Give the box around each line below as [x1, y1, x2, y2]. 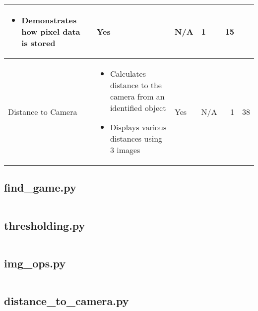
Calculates [110, 68, 146, 79]
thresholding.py [4, 217, 85, 233]
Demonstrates [21, 14, 77, 26]
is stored [21, 37, 56, 49]
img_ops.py [4, 255, 66, 270]
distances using [110, 133, 163, 144]
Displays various [110, 121, 167, 133]
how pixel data [21, 26, 80, 37]
